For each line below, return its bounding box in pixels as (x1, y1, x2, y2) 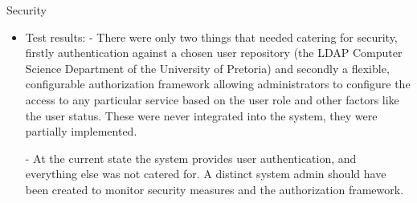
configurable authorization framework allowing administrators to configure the (25, 75, 411, 92)
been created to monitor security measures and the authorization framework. (25, 181, 404, 197)
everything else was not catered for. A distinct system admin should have (25, 165, 386, 182)
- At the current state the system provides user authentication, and (25, 149, 357, 166)
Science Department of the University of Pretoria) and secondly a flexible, (25, 59, 390, 76)
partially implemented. (25, 123, 137, 140)
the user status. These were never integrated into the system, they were (25, 107, 378, 124)
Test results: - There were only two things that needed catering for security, (25, 28, 398, 45)
